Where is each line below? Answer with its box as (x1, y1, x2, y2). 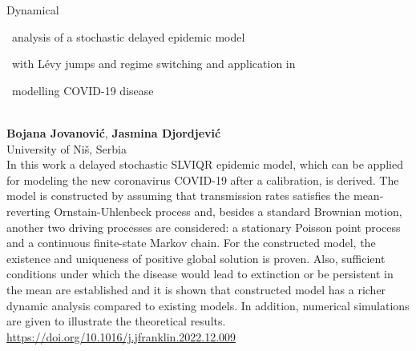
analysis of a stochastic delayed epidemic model (11, 28, 245, 45)
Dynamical (6, 2, 59, 18)
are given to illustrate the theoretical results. (6, 313, 226, 329)
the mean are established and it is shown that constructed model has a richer (6, 281, 386, 297)
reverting (6, 202, 50, 219)
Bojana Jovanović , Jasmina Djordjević (6, 124, 221, 141)
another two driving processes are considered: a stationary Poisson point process (6, 218, 401, 235)
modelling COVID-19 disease (11, 82, 154, 98)
